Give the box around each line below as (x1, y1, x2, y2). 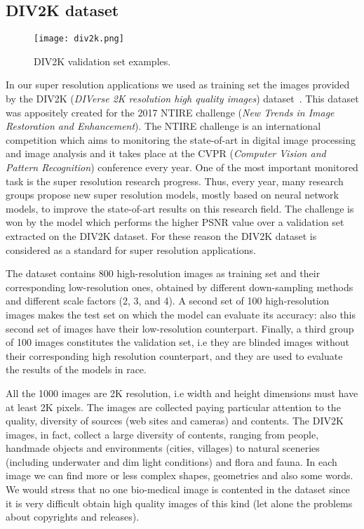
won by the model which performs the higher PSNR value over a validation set (6, 215, 344, 229)
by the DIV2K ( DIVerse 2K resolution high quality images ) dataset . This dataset (6, 91, 359, 106)
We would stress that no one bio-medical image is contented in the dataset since (6, 482, 350, 497)
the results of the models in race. (6, 362, 147, 377)
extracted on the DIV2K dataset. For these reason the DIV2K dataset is (6, 228, 317, 243)
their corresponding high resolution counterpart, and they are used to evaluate (6, 348, 343, 363)
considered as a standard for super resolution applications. (6, 242, 256, 257)
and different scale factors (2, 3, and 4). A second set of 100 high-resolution (6, 293, 330, 308)
